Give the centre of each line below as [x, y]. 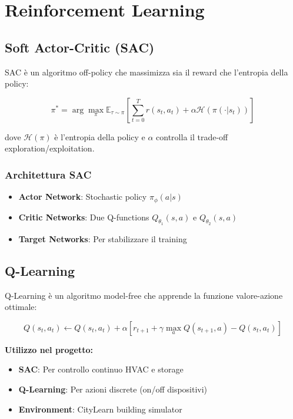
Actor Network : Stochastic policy [83, 197]
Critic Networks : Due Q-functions [84, 217]
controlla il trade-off [192, 136]
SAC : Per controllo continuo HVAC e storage [101, 369]
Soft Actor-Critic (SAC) [80, 47]
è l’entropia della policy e [100, 136]
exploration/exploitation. [50, 148]
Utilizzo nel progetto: [49, 349]
